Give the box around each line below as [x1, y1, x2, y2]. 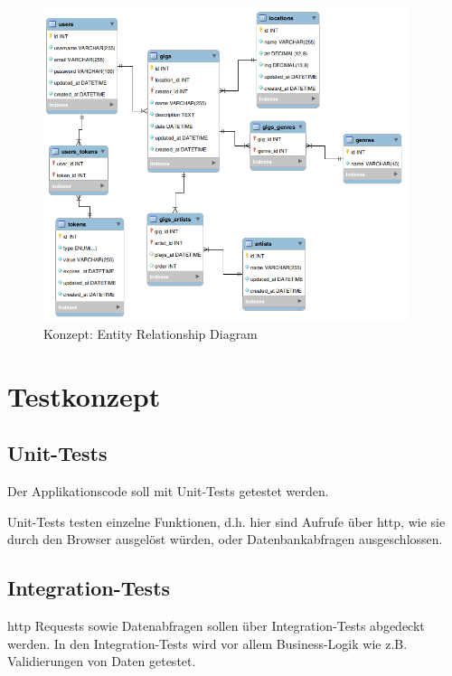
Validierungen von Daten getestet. [7, 652, 196, 671]
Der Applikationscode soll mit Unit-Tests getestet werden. [7, 482, 329, 501]
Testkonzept [7, 377, 161, 414]
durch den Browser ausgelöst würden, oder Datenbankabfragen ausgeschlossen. [7, 530, 443, 549]
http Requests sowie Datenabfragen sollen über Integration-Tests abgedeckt [7, 616, 425, 635]
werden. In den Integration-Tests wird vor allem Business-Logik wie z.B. [7, 634, 408, 653]
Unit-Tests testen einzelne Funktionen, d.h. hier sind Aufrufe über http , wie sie [7, 512, 446, 530]
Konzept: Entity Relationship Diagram [43, 324, 258, 343]
